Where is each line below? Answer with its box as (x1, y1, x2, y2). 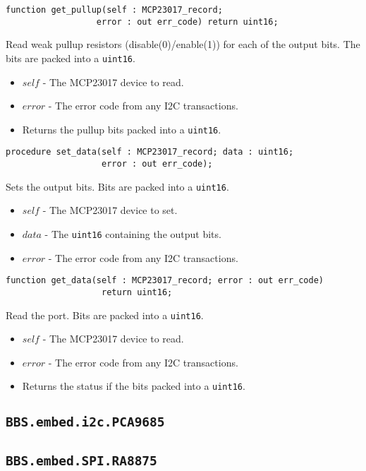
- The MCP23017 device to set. (42, 203, 178, 217)
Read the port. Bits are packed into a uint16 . (6, 307, 204, 322)
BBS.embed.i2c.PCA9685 (6, 415, 165, 430)
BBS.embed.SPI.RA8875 (6, 453, 157, 468)
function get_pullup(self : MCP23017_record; (6, 5, 223, 15)
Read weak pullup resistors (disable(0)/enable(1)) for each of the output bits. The (6, 37, 360, 52)
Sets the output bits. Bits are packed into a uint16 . (6, 179, 229, 193)
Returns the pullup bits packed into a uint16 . (22, 121, 221, 136)
